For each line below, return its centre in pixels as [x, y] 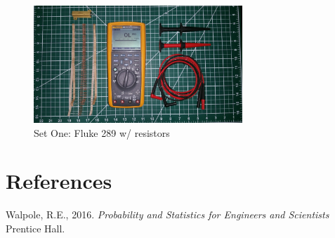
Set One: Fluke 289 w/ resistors [102, 132]
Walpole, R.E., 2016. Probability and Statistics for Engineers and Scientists [167, 214]
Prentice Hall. [35, 228]
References [59, 181]
